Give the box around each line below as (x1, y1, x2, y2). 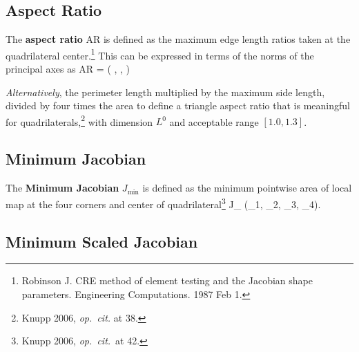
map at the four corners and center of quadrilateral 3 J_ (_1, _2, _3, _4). (6, 194, 321, 211)
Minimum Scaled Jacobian (6, 230, 198, 252)
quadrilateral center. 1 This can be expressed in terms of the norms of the (6, 46, 314, 62)
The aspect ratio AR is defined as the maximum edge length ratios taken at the (6, 32, 351, 46)
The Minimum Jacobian (6, 180, 119, 195)
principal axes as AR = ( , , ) (6, 62, 130, 76)
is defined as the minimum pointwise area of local (142, 180, 352, 195)
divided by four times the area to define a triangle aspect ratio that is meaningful (6, 98, 350, 113)
